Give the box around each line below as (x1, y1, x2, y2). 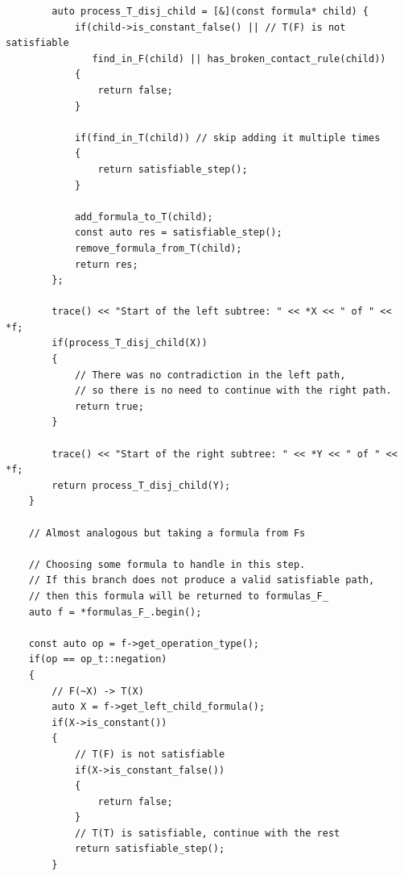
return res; (74, 258, 138, 270)
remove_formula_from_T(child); (74, 242, 242, 254)
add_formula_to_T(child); (74, 211, 213, 223)
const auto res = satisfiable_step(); (74, 227, 282, 239)
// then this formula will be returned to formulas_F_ (28, 590, 328, 602)
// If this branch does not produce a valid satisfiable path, (28, 574, 375, 586)
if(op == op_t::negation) (28, 653, 167, 665)
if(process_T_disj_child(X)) (52, 337, 208, 349)
